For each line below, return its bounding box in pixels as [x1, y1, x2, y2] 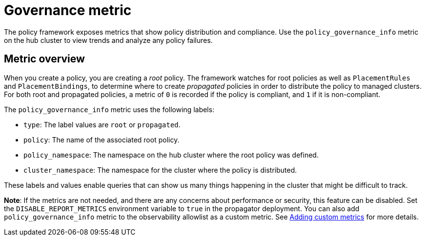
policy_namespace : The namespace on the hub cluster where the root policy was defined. [23, 150, 319, 159]
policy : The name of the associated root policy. [23, 135, 180, 144]
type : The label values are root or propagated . [23, 120, 181, 129]
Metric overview [4, 53, 85, 65]
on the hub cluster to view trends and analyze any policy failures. [4, 36, 213, 44]
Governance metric [4, 2, 132, 19]
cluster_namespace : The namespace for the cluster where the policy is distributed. [23, 165, 297, 174]
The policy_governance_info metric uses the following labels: [4, 105, 215, 114]
